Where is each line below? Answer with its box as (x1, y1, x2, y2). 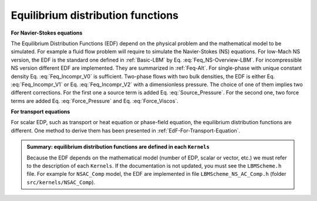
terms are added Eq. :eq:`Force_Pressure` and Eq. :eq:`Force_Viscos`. (11, 97, 178, 104)
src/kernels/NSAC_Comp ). (26, 179, 96, 186)
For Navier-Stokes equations (11, 29, 83, 36)
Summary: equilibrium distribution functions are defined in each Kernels (26, 144, 210, 151)
